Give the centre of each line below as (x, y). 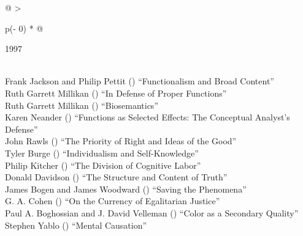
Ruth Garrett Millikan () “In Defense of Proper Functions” (116, 93)
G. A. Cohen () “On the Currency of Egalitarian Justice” (113, 201)
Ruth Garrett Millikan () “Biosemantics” (82, 105)
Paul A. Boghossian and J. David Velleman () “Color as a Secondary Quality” (152, 212)
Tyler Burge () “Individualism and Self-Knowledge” (102, 153)
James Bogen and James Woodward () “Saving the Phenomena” (126, 189)
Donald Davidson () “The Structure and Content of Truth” (116, 177)
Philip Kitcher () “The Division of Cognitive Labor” (103, 165)
